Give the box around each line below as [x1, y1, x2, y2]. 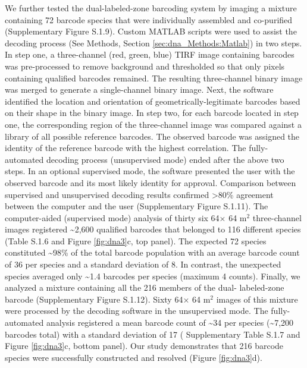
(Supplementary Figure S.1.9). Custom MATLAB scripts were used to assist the [5, 25, 297, 37]
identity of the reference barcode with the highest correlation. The [5, 141, 246, 154]
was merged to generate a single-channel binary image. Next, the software [5, 83, 274, 96]
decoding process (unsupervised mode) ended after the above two [46, 153, 284, 165]
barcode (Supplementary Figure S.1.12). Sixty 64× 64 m [5, 292, 211, 305]
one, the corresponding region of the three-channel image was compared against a [5, 118, 302, 130]
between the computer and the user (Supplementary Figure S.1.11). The [5, 200, 268, 212]
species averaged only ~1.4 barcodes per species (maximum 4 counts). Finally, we [5, 269, 300, 282]
